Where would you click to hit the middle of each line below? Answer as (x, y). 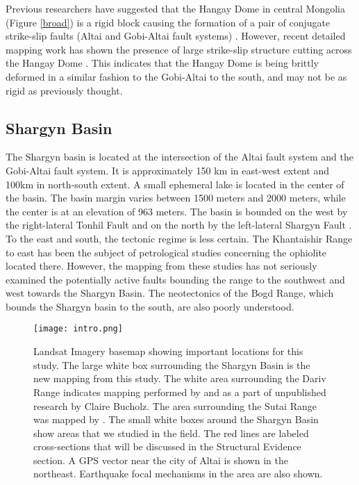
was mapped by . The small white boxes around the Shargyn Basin (176, 419)
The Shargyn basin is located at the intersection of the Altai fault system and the (179, 157)
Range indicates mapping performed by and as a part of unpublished (180, 392)
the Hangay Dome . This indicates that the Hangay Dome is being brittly (162, 63)
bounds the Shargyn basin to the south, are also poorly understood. (150, 306)
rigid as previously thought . (64, 90)
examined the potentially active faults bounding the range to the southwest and (175, 279)
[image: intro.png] (78, 329)
